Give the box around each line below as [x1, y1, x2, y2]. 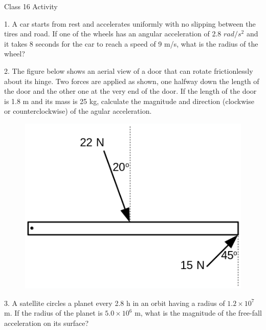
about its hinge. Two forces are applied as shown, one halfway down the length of [4, 75, 259, 86]
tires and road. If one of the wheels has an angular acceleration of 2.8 [4, 28, 221, 39]
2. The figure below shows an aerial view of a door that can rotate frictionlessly [4, 65, 253, 76]
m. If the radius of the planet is [4, 307, 103, 318]
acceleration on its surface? [4, 317, 89, 328]
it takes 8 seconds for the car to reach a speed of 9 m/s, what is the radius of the [4, 38, 258, 49]
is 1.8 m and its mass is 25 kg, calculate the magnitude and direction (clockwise [4, 95, 254, 106]
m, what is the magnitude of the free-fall [135, 307, 262, 318]
